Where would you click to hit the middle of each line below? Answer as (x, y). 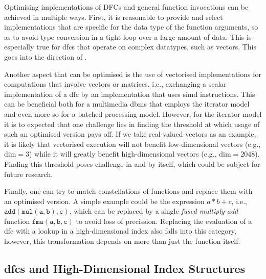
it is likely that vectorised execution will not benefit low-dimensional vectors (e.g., (132, 144)
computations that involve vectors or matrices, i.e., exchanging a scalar (115, 84)
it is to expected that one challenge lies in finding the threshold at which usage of (132, 124)
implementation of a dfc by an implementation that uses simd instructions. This (130, 94)
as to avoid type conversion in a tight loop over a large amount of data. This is (128, 36)
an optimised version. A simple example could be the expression (104, 201)
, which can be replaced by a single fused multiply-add (154, 211)
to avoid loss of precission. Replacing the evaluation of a (164, 221)
